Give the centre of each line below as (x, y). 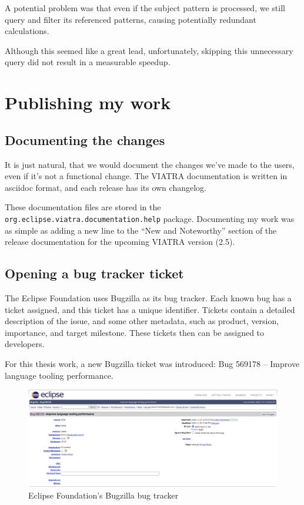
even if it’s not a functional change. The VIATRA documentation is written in (146, 176)
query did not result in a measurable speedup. (88, 62)
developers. (25, 344)
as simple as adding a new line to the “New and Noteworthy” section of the (141, 230)
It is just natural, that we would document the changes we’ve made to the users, (150, 164)
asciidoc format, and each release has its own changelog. (106, 187)
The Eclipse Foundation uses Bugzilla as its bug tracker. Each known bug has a (148, 297)
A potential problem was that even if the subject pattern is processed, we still (145, 8)
